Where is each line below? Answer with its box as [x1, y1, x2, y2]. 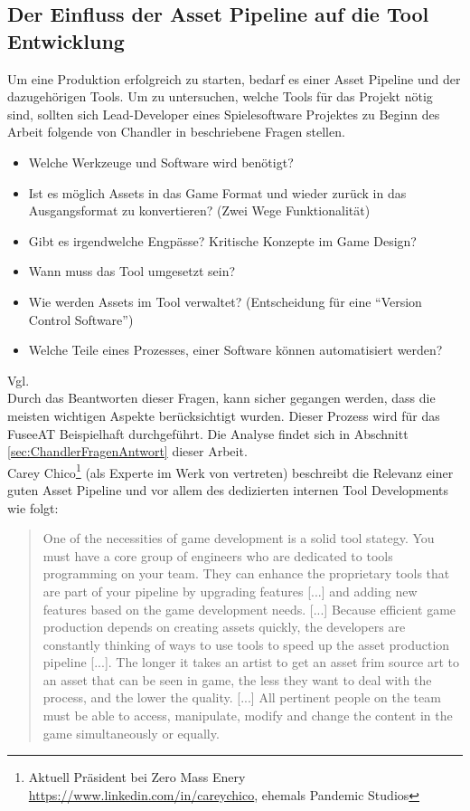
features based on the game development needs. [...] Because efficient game [42, 599, 456, 618]
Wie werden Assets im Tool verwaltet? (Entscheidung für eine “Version [28, 291, 422, 310]
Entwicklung [7, 26, 125, 54]
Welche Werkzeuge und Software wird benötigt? [28, 152, 294, 171]
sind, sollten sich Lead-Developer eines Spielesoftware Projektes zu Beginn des [7, 104, 440, 123]
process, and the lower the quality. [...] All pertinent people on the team [42, 688, 441, 707]
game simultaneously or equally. [42, 723, 220, 742]
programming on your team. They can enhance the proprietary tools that [42, 564, 450, 583]
